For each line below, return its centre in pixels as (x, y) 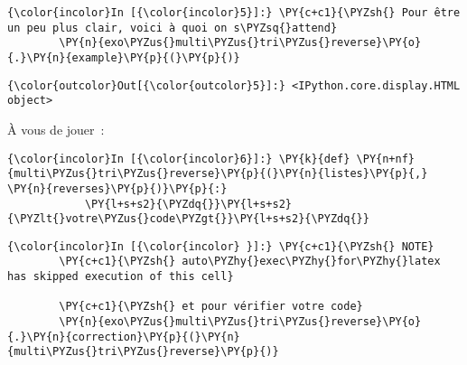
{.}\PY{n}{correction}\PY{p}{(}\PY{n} (124, 337)
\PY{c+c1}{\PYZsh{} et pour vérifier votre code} (211, 307)
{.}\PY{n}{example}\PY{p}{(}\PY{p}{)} (124, 57)
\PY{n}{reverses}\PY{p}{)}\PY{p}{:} (117, 188)
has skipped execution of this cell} (121, 277)
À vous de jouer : (56, 129)
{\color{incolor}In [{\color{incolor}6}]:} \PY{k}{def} (179, 159)
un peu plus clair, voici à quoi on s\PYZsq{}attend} (173, 28)
